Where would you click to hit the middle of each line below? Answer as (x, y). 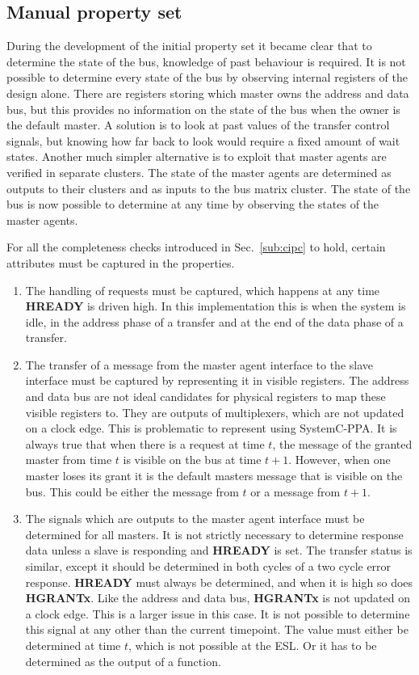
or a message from (295, 491)
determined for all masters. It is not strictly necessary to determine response (214, 534)
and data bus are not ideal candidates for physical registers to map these (205, 397)
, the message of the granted (342, 443)
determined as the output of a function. (123, 661)
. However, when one (339, 460)
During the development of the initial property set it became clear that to (189, 46)
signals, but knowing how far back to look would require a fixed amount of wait (203, 140)
